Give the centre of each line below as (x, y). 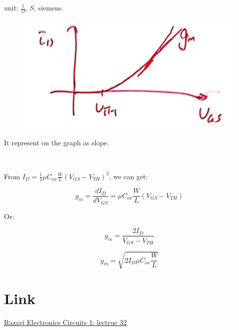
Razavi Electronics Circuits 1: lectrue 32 (65, 322)
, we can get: (128, 176)
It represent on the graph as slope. (57, 143)
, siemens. (49, 7)
